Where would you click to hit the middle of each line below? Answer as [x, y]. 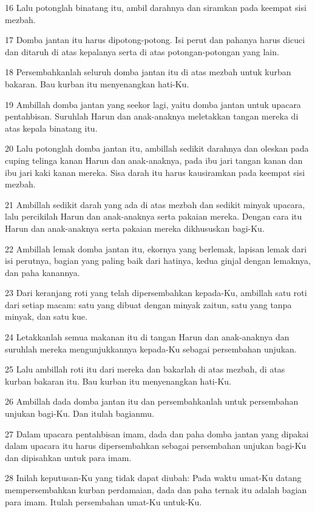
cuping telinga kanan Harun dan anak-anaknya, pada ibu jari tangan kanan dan [154, 160]
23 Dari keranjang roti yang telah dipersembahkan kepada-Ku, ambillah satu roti [156, 293]
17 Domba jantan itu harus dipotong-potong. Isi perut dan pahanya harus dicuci [155, 40]
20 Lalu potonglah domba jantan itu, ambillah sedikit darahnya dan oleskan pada [157, 148]
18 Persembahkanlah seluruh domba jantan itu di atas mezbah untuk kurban [148, 72]
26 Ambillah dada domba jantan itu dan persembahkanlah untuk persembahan [152, 401]
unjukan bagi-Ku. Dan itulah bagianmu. [80, 413]
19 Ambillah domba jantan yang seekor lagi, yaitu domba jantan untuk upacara [153, 104]
